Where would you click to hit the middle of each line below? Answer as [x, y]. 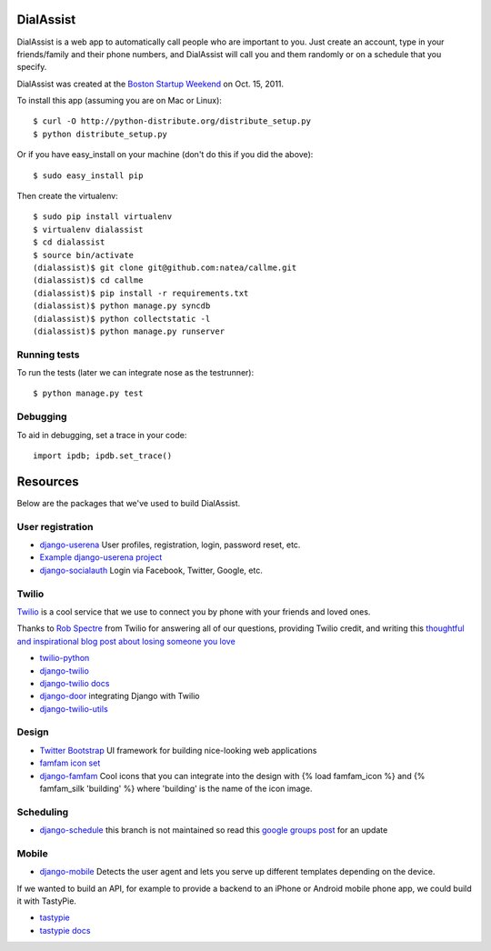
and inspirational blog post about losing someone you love [126, 641]
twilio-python [65, 658]
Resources [48, 481]
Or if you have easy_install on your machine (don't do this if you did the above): [165, 155]
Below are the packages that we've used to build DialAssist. [129, 503]
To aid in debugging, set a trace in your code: [102, 435]
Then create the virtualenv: [67, 196]
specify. [32, 67]
